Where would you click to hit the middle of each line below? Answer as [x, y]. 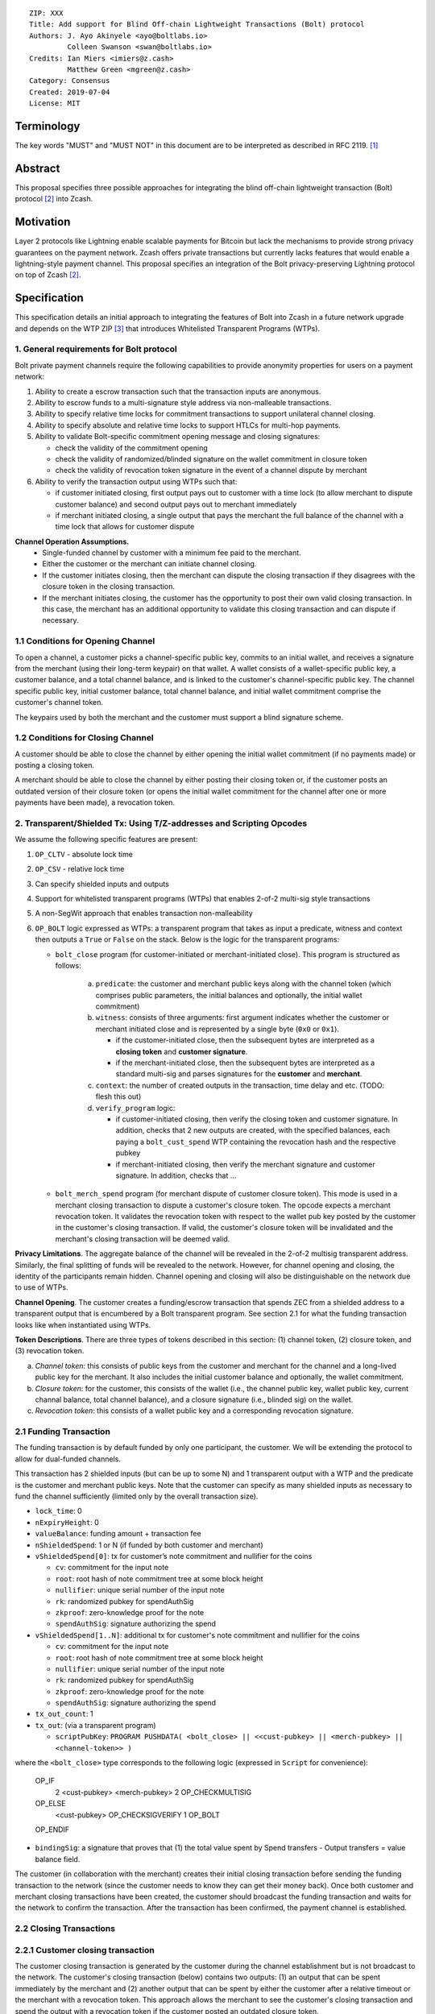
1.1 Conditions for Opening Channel [85, 641]
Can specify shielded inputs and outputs [102, 884]
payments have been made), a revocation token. [95, 802]
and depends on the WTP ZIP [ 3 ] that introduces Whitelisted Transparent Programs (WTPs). [168, 328]
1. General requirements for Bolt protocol [96, 349]
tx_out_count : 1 [64, 1714]
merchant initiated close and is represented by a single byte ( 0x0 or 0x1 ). [217, 1029]
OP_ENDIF [52, 1830]
